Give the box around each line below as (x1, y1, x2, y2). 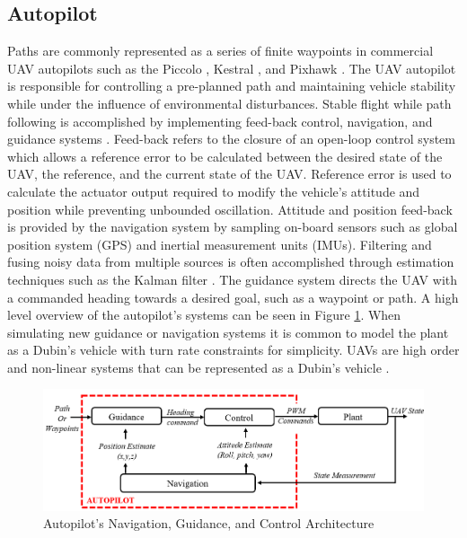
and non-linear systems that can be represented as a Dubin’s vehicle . (7, 357, 390, 376)
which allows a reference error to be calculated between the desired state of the (7, 146, 443, 165)
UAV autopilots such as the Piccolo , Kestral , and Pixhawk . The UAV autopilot (7, 58, 456, 77)
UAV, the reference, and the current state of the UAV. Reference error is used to (7, 164, 452, 183)
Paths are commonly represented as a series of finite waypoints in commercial (7, 41, 434, 60)
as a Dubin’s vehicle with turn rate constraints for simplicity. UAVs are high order (7, 340, 460, 359)
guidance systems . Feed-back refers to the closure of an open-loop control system (7, 129, 456, 148)
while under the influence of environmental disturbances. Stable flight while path (7, 93, 452, 112)
